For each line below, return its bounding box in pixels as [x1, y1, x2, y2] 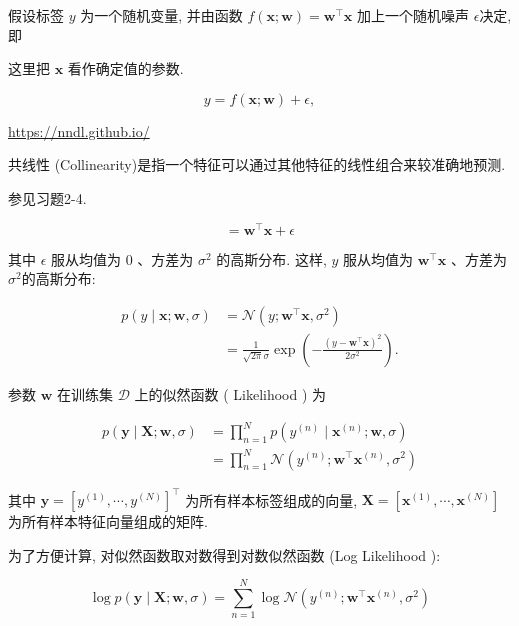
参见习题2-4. [8, 187, 87, 208]
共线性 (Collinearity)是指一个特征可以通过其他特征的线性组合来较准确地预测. [8, 154, 506, 175]
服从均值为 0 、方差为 [51, 248, 194, 269]
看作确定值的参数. [67, 58, 184, 79]
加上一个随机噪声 [357, 5, 470, 25]
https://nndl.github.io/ [8, 120, 150, 141]
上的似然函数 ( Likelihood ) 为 [134, 383, 327, 404]
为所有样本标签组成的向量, [185, 489, 358, 510]
